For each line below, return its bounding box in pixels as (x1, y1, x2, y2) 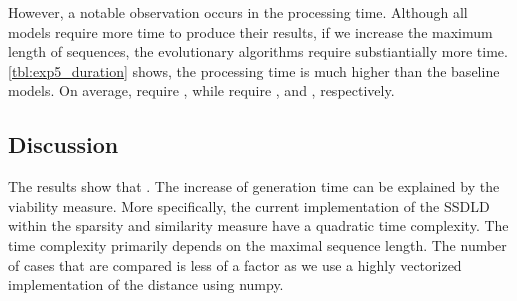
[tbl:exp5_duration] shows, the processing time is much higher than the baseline (8, 60, 500, 81)
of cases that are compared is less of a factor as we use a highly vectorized (8, 254, 462, 275)
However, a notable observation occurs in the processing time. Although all (8, 2, 468, 22)
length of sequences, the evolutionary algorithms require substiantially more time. (8, 41, 508, 62)
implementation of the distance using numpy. (8, 274, 284, 295)
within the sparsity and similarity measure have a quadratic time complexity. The (8, 215, 509, 236)
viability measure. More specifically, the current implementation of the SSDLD (8, 195, 490, 216)
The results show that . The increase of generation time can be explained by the (8, 176, 500, 197)
